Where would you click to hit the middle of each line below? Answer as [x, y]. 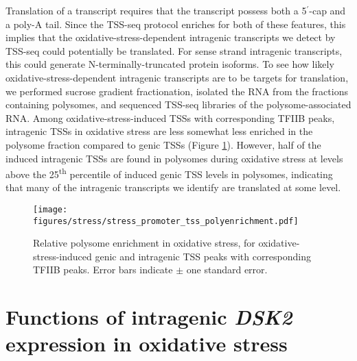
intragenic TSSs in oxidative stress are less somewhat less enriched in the [159, 131]
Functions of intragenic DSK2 [149, 317]
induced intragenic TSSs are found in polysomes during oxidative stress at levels [174, 158]
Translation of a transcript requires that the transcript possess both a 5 [156, 10]
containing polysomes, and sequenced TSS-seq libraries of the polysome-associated [178, 104]
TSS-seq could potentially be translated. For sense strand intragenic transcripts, [174, 50]
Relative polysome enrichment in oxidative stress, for [144, 243]
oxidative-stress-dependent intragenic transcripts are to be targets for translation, [177, 77]
